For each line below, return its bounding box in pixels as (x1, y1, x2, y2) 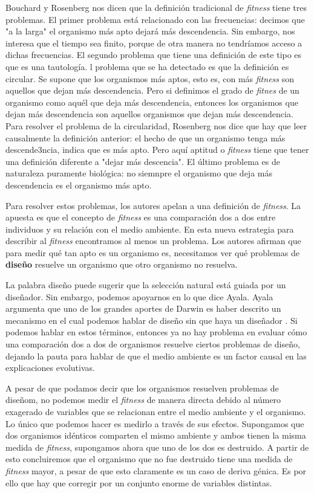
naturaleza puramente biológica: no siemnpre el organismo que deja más (5, 167, 272, 179)
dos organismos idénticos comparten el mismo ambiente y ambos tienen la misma (5, 429, 306, 442)
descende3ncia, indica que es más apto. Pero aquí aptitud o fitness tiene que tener (5, 143, 309, 156)
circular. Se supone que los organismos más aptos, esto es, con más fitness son (5, 72, 294, 85)
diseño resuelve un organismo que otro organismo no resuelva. (5, 258, 238, 271)
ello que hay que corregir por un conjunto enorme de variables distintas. (5, 476, 272, 489)
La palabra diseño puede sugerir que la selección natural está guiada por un (5, 279, 286, 291)
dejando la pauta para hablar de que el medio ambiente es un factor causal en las (5, 349, 307, 362)
